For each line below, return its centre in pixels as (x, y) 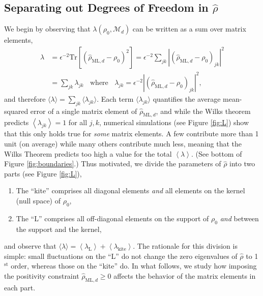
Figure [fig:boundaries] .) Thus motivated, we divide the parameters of (113, 164)
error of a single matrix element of (84, 111)
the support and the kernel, (59, 229)
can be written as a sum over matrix (189, 29)
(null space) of (38, 201)
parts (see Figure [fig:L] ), (43, 173)
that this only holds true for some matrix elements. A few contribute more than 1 (131, 134)
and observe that (30, 246)
